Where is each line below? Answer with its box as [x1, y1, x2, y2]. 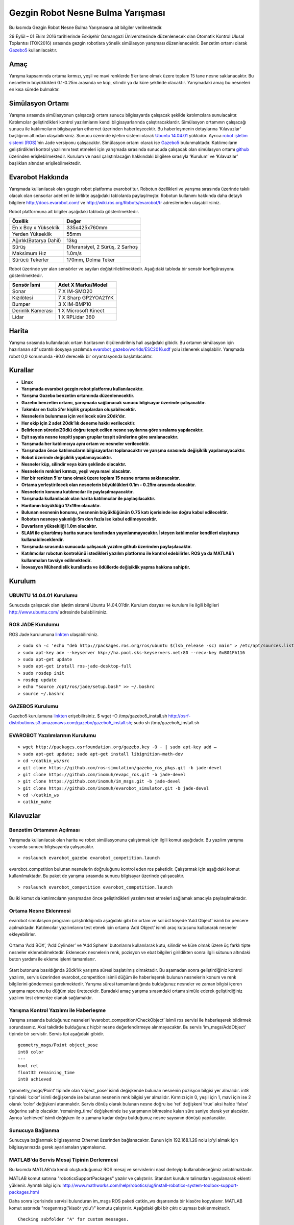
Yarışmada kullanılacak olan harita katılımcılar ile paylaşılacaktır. [21, 495, 156, 502]
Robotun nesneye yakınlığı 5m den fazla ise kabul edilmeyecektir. [21, 516, 158, 522]
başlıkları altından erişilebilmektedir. [9, 160, 81, 166]
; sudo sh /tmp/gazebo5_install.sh [131, 720, 199, 726]
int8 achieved [18, 1077, 51, 1082]
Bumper [12, 301, 30, 308]
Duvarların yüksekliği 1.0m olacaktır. [21, 523, 98, 529]
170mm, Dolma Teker [66, 256, 115, 263]
